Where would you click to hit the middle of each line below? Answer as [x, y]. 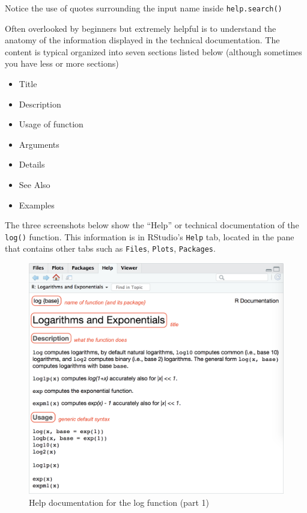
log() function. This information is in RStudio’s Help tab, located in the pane [150, 236]
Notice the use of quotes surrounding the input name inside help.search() [144, 8]
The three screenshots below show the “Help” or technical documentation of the [152, 225]
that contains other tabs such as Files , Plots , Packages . [110, 248]
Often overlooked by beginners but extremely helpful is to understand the [141, 28]
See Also [35, 184]
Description [40, 104]
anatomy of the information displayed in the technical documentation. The [142, 40]
